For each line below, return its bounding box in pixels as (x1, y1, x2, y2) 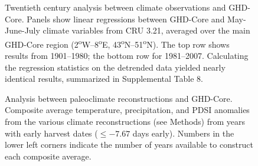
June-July (5, 24, 40, 36)
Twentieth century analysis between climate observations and (5, 1, 226, 13)
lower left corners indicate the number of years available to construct (5, 138, 253, 151)
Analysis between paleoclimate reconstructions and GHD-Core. (5, 92, 233, 104)
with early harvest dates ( (5, 127, 98, 139)
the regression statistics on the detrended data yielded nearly (5, 61, 226, 73)
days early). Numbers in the (132, 127, 234, 139)
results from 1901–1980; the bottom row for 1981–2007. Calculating (5, 49, 249, 62)
